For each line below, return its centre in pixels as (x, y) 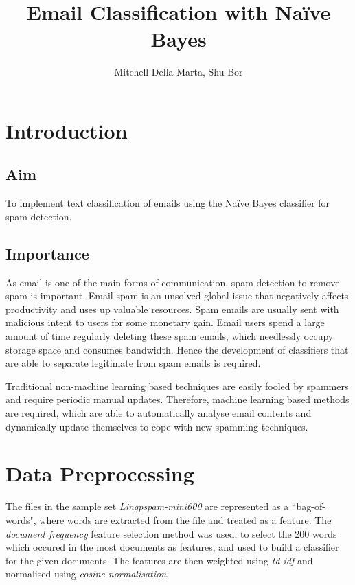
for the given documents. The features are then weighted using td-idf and (159, 560)
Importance (47, 253)
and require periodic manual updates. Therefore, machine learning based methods (177, 399)
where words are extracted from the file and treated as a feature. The (185, 519)
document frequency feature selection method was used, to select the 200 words (171, 533)
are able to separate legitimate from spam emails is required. (133, 363)
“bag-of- (308, 506)
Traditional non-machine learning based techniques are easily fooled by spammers (177, 386)
